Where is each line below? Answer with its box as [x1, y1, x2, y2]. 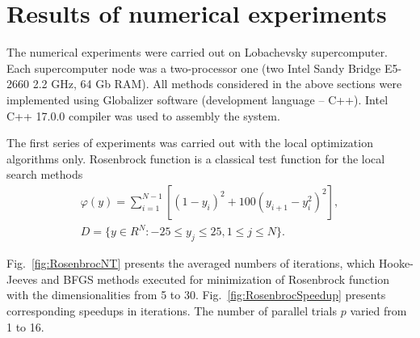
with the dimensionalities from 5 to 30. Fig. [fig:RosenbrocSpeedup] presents [6, 286, 386, 303]
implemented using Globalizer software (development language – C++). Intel [6, 91, 388, 108]
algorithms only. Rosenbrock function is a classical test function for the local [6, 150, 385, 167]
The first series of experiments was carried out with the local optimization [6, 134, 373, 151]
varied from [350, 302, 407, 319]
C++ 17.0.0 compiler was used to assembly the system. [6, 107, 280, 124]
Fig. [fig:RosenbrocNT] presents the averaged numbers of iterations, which [6, 255, 376, 272]
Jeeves [6, 270, 38, 287]
